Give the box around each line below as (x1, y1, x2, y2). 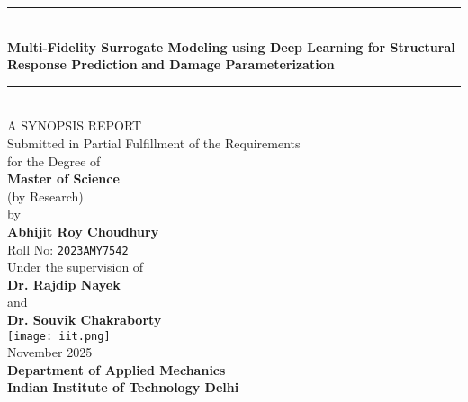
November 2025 (7, 343, 93, 362)
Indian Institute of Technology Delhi (7, 378, 239, 397)
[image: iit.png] (7, 329, 111, 343)
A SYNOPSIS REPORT (7, 116, 142, 135)
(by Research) (7, 186, 84, 205)
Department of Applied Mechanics (7, 360, 226, 379)
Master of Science (7, 169, 120, 188)
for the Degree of (7, 151, 101, 170)
